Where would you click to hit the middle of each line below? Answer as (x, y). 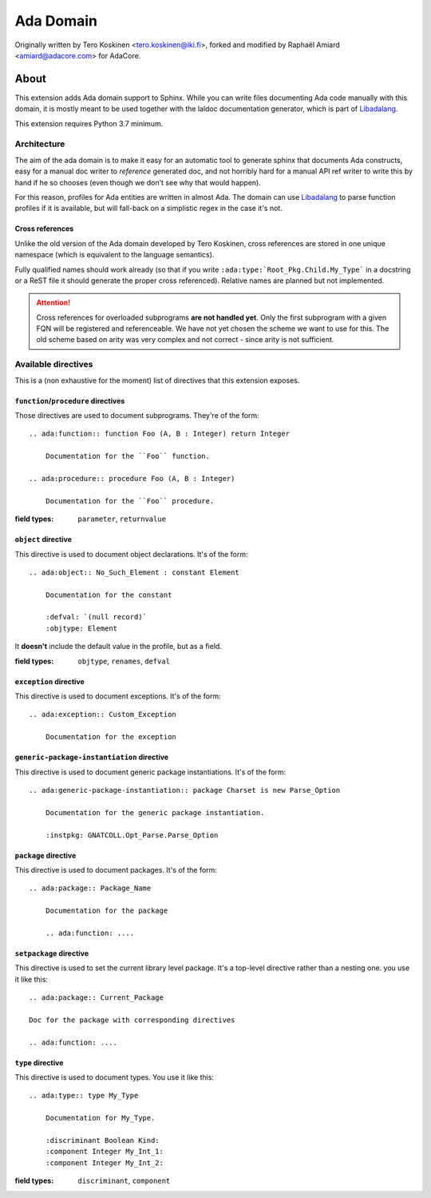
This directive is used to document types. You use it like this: (115, 1077)
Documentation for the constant (109, 595)
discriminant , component (124, 1181)
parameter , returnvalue (122, 519)
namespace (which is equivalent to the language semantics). (115, 255)
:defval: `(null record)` (96, 617)
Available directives (54, 364)
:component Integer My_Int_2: (104, 1162)
